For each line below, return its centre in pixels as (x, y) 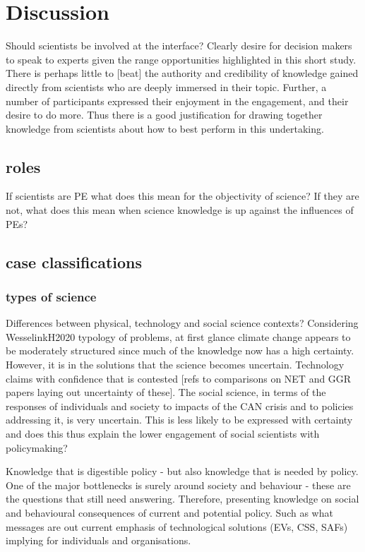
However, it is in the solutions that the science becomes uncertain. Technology (175, 365)
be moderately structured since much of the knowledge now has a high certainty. (180, 350)
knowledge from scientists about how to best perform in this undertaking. (165, 128)
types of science (51, 296)
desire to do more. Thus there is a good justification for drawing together (164, 115)
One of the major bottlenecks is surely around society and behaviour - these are (178, 485)
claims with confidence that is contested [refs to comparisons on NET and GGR (179, 378)
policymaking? (37, 447)
